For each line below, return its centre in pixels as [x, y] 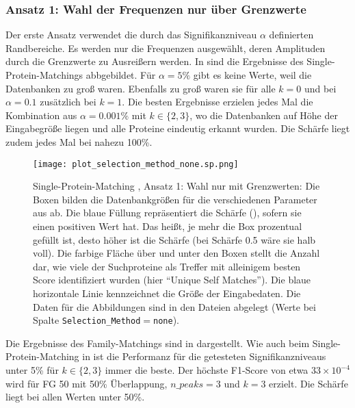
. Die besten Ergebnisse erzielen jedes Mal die [218, 102]
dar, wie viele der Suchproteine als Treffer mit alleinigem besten [167, 266]
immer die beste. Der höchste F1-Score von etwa [207, 370]
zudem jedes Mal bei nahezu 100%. [79, 141]
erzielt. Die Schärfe [308, 383]
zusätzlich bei [68, 102]
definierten [291, 35]
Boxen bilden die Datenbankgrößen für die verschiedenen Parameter [175, 199]
